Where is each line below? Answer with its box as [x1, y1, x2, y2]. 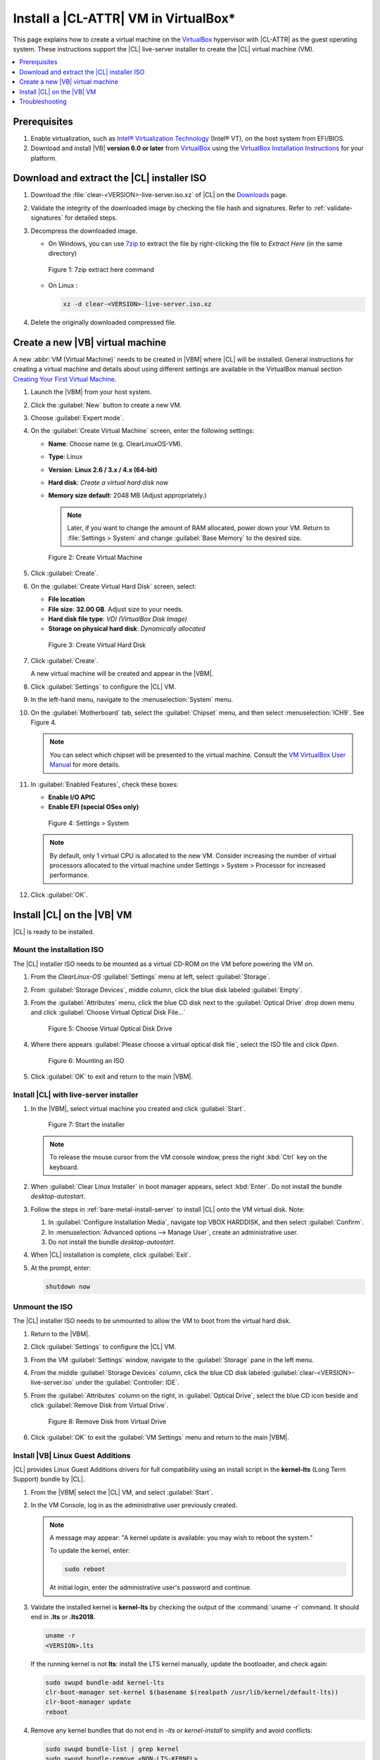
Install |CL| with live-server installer [13, 1090, 139, 1100]
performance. [49, 871, 89, 879]
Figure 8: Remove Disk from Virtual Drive [48, 1417, 167, 1426]
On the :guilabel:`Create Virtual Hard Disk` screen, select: [30, 582, 197, 591]
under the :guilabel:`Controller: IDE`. [75, 1378, 179, 1387]
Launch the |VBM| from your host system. [30, 388, 152, 396]
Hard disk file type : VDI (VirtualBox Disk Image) [48, 615, 188, 623]
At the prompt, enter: [30, 1264, 91, 1272]
